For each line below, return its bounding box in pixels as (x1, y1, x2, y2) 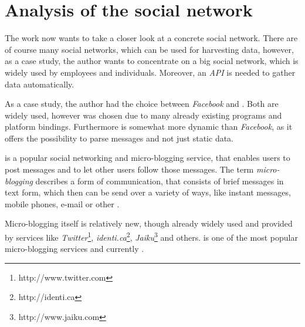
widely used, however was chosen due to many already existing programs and (5, 109, 282, 121)
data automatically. (5, 77, 74, 90)
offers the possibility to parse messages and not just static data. (5, 132, 234, 144)
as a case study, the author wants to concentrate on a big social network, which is (5, 55, 299, 67)
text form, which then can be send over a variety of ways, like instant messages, (5, 186, 291, 198)
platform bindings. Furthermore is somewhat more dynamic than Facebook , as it (5, 120, 293, 133)
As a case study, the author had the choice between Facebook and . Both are (5, 97, 279, 110)
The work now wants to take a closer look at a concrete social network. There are (5, 32, 298, 44)
